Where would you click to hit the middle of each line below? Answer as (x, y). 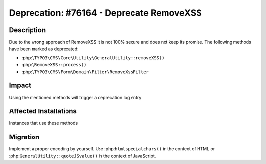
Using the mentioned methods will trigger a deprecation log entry (75, 97)
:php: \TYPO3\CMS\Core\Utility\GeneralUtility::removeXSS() (93, 58)
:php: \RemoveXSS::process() (54, 65)
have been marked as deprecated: (44, 49)
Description (28, 30)
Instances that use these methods (44, 123)
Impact (20, 86)
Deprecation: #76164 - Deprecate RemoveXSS (105, 13)
